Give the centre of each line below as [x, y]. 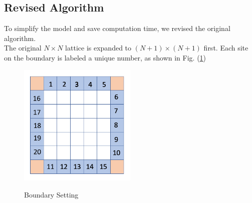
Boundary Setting [51, 194]
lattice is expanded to [98, 48]
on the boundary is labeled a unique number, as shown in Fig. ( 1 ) [105, 57]
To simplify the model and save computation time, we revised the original [117, 28]
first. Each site [226, 48]
